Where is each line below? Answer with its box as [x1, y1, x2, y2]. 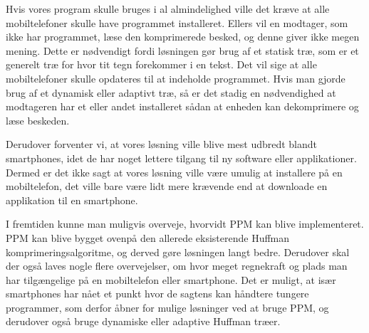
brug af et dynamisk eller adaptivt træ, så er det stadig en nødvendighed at [6, 85, 336, 100]
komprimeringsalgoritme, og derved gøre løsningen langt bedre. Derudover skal [6, 244, 350, 259]
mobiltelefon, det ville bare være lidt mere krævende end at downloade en [6, 179, 328, 194]
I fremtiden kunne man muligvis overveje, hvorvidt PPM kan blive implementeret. [6, 216, 364, 231]
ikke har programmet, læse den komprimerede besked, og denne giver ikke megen [6, 29, 360, 44]
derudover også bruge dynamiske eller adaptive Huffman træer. [6, 314, 281, 329]
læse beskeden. [6, 112, 70, 127]
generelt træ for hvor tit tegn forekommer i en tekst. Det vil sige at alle [6, 57, 317, 72]
